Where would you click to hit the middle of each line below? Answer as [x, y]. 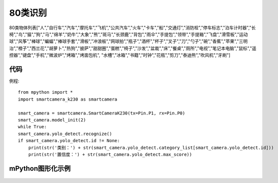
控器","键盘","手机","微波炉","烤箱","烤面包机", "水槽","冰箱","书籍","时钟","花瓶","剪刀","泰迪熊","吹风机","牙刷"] [120, 55]
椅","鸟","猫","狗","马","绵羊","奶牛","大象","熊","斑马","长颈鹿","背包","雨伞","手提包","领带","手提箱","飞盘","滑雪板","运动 [129, 34]
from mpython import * [46, 92]
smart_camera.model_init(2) [52, 120]
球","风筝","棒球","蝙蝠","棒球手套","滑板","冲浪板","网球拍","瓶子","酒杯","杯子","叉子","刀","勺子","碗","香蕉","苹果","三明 [128, 41]
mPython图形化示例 [40, 168]
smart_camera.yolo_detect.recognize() [65, 134]
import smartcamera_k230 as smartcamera [68, 99]
